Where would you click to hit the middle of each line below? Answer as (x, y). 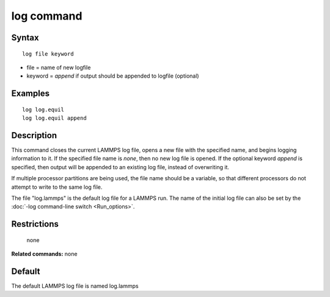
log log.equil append (54, 118)
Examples (31, 94)
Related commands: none (44, 254)
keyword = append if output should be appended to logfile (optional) (113, 76)
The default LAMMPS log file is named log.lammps (75, 286)
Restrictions (35, 224)
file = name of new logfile (59, 67)
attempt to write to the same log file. (57, 187)
